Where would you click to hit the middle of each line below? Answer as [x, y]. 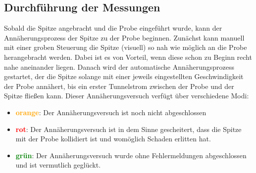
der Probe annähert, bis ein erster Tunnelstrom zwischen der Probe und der [119, 86]
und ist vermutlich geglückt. [58, 165]
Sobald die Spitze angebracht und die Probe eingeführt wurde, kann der [113, 28]
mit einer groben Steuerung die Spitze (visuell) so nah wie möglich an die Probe [126, 47]
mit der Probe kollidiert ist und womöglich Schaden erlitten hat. [113, 139]
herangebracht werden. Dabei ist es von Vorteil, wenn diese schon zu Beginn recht [128, 57]
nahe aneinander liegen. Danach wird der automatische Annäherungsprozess [119, 66]
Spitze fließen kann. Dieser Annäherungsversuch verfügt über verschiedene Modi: [127, 96]
